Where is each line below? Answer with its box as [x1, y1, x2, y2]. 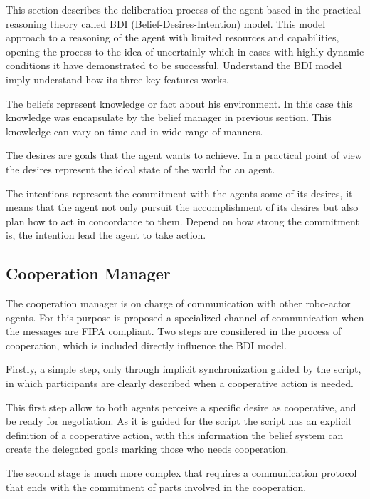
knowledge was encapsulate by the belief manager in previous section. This [6, 110, 332, 125]
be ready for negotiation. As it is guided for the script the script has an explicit [6, 413, 352, 428]
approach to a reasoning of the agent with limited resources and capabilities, [6, 30, 339, 45]
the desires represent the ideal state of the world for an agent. [6, 161, 275, 176]
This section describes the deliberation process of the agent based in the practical [6, 2, 361, 16]
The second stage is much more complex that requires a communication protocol [6, 465, 357, 480]
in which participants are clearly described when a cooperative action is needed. [6, 376, 354, 391]
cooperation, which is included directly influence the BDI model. [6, 337, 287, 352]
